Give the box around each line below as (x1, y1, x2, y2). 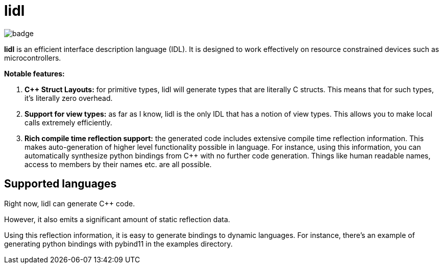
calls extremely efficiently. (24, 118, 112, 127)
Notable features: (4, 69, 65, 78)
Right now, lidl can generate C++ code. (4, 199, 135, 208)
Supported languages (4, 177, 117, 191)
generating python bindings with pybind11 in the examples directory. (4, 239, 233, 248)
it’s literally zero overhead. (24, 93, 113, 102)
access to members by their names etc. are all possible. (24, 159, 212, 169)
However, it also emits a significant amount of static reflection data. (4, 215, 230, 224)
